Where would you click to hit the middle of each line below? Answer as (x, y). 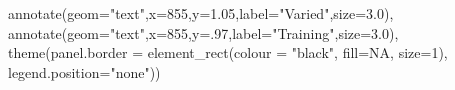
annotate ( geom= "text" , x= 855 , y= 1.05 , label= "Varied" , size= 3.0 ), (201, 13)
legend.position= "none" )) (84, 71)
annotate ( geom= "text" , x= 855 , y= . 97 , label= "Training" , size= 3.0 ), (203, 32)
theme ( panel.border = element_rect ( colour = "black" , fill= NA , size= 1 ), (228, 52)
